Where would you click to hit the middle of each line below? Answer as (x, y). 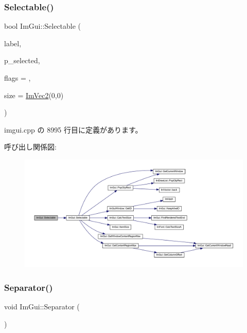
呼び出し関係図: (30, 147)
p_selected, (22, 60)
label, (13, 43)
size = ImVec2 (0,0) (34, 95)
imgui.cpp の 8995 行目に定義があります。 (73, 129)
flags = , (17, 78)
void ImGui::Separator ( (42, 307)
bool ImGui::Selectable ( (43, 26)
